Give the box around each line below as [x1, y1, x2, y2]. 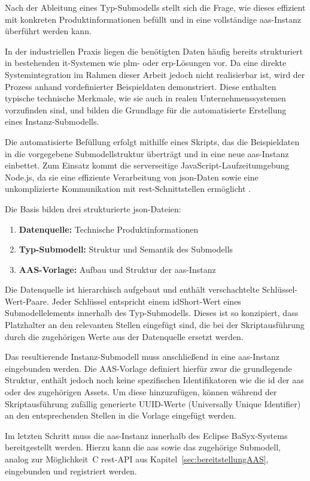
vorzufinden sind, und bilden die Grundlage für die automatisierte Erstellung [5, 103, 287, 116]
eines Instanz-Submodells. [5, 115, 99, 128]
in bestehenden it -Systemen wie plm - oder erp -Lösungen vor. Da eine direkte [5, 56, 287, 69]
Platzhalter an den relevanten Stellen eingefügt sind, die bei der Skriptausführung [5, 318, 305, 331]
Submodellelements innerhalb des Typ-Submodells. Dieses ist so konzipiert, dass [5, 306, 299, 319]
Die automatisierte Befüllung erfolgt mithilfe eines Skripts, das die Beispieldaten [5, 135, 300, 148]
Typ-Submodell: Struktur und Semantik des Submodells [19, 243, 233, 255]
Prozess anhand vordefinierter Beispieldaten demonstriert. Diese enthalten [5, 80, 276, 92]
